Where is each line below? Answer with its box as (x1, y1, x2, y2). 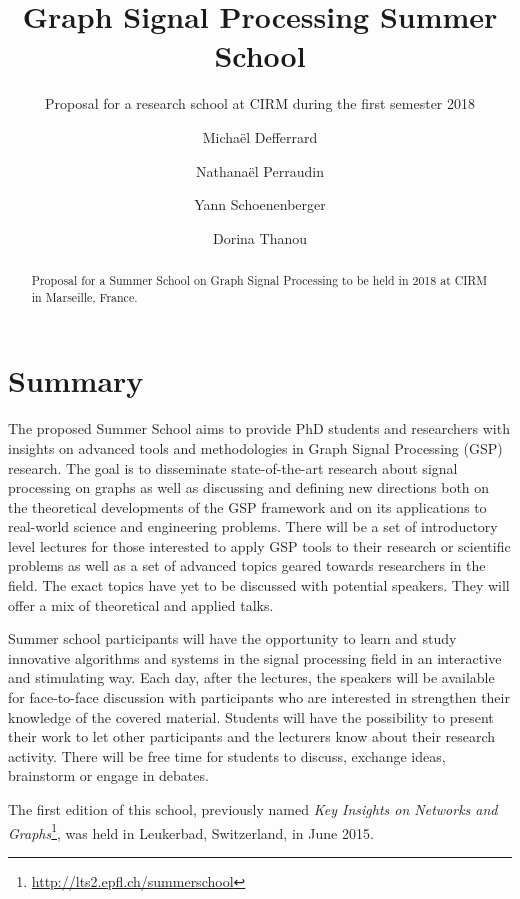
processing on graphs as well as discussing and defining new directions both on (8, 477, 490, 498)
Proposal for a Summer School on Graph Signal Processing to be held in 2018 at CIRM (31, 272, 488, 289)
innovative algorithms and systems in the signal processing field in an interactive (8, 647, 502, 668)
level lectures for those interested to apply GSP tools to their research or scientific (8, 535, 511, 556)
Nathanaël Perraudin (196, 160, 324, 181)
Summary (8, 360, 144, 401)
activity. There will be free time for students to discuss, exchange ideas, (8, 745, 446, 766)
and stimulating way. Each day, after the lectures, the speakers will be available (8, 667, 495, 688)
